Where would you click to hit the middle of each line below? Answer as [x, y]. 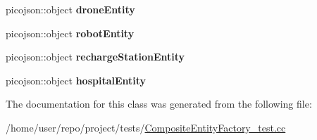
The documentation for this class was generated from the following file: [159, 104]
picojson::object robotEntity [70, 33]
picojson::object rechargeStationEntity [95, 57]
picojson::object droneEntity [70, 9]
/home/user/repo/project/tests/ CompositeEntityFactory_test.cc [146, 127]
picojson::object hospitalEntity [76, 80]
